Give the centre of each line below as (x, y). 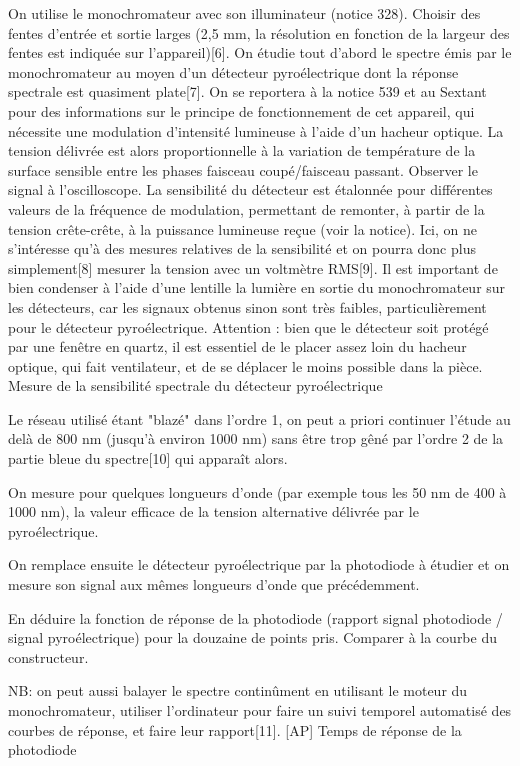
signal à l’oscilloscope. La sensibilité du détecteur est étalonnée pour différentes (250, 189)
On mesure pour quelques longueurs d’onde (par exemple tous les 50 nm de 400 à (257, 491)
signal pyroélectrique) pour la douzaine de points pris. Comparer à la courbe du (252, 637)
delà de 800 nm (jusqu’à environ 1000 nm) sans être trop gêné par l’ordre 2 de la (256, 438)
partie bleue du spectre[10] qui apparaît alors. (148, 458)
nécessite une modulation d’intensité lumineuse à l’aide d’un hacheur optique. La (256, 130)
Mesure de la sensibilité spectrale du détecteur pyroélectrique (195, 385)
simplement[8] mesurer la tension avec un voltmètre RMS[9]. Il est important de (253, 267)
